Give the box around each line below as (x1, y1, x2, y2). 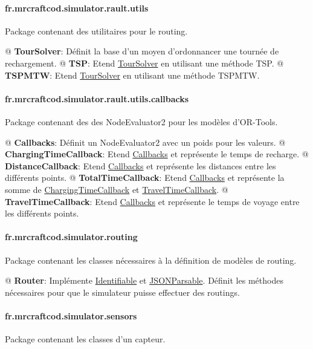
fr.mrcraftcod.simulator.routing (5, 230, 138, 243)
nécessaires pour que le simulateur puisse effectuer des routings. (5, 285, 240, 298)
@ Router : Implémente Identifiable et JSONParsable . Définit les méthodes (5, 274, 283, 287)
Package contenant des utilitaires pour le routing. (5, 24, 188, 37)
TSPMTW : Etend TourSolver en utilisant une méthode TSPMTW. (5, 68, 260, 81)
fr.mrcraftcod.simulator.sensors (5, 309, 137, 322)
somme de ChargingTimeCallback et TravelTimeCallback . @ (5, 183, 228, 195)
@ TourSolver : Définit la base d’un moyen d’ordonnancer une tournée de (5, 45, 279, 57)
